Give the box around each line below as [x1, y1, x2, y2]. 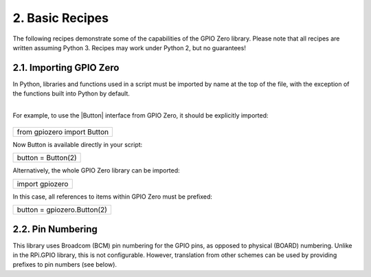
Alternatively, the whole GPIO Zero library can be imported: [12, 166, 180, 175]
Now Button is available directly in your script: [12, 141, 143, 149]
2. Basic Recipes [12, 10, 109, 25]
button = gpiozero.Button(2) [16, 205, 108, 214]
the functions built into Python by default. [12, 89, 131, 98]
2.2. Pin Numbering [12, 223, 98, 235]
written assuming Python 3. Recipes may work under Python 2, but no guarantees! [12, 43, 247, 52]
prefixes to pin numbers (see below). [12, 261, 117, 269]
